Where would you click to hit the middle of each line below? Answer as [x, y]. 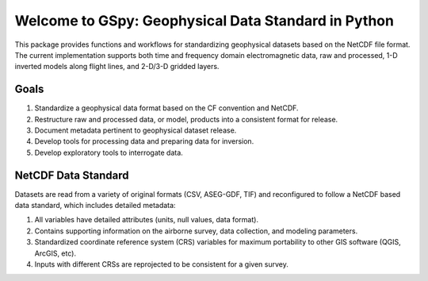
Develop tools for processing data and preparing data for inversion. [144, 141]
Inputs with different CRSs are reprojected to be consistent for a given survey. [161, 264]
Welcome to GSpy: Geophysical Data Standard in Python [204, 21]
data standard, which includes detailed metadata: [95, 206]
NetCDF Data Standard [72, 175]
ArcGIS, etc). [55, 253]
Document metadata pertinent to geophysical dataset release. [136, 130]
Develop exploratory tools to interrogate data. [109, 152]
